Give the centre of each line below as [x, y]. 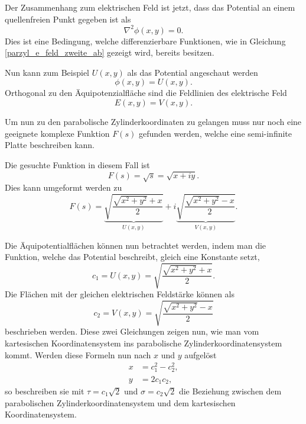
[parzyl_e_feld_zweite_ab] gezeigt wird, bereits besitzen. [110, 52]
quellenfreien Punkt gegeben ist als [68, 19]
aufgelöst [201, 354]
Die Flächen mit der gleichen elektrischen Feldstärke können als [120, 294]
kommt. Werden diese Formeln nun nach [78, 354]
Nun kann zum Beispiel [47, 72]
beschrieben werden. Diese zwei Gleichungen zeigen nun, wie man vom [132, 331]
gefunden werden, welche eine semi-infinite [215, 133]
